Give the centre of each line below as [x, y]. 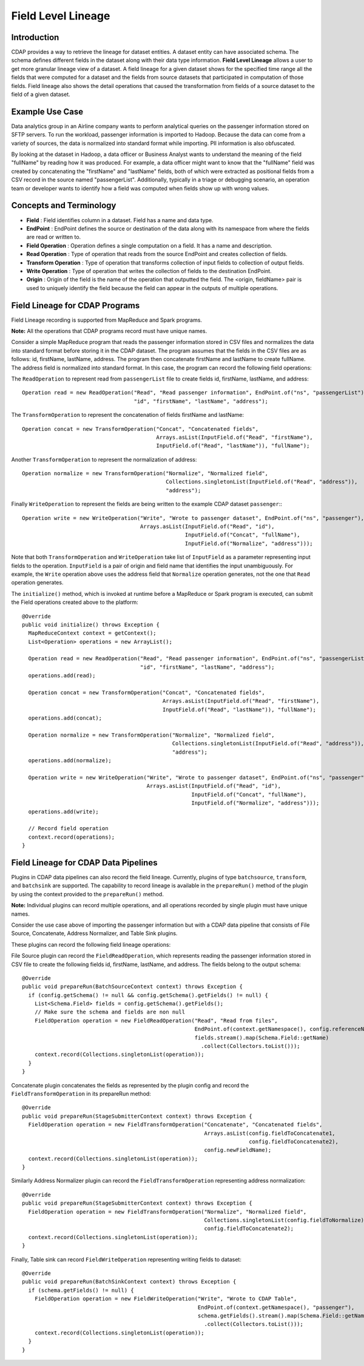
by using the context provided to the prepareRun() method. [87, 894]
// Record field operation [68, 829]
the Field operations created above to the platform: [75, 602]
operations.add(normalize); [70, 761]
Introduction [35, 37]
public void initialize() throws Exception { [91, 624]
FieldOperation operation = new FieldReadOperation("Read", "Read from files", [156, 1020]
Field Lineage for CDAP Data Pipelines [84, 863]
